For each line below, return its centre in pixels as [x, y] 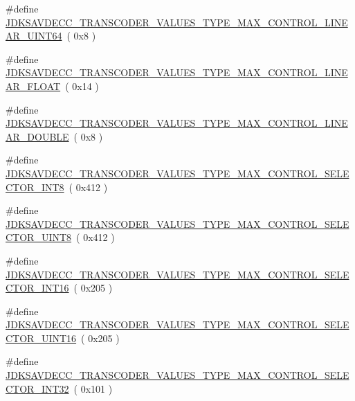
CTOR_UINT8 [39, 237]
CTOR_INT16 [37, 288]
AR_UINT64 [34, 36]
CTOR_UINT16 [41, 338]
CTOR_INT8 [35, 187]
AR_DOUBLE [37, 136]
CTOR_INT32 [37, 388]
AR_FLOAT [33, 86]
